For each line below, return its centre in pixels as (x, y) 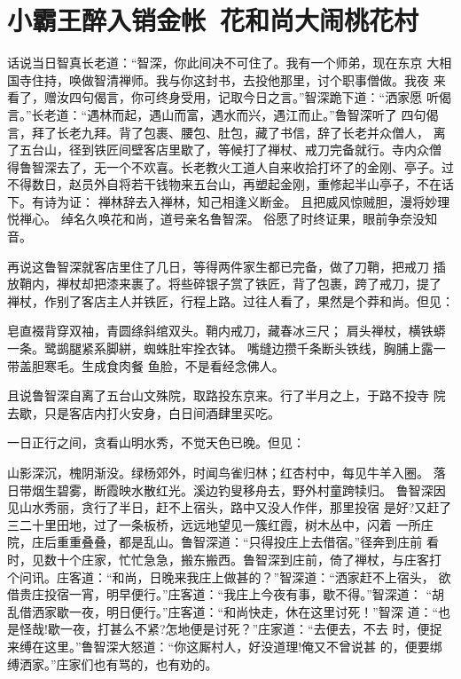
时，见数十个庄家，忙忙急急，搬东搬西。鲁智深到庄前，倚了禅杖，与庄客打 (224, 559)
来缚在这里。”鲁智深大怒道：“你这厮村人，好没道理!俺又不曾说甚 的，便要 (219, 646)
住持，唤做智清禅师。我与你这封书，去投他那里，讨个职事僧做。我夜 (230, 79)
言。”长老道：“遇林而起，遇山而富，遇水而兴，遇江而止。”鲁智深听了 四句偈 (223, 114)
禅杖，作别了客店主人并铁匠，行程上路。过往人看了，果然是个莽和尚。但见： (230, 300)
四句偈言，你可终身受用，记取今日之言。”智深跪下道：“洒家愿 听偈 (260, 97)
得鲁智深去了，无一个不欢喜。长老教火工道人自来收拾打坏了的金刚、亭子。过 (230, 166)
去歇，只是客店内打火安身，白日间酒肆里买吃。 (144, 412)
